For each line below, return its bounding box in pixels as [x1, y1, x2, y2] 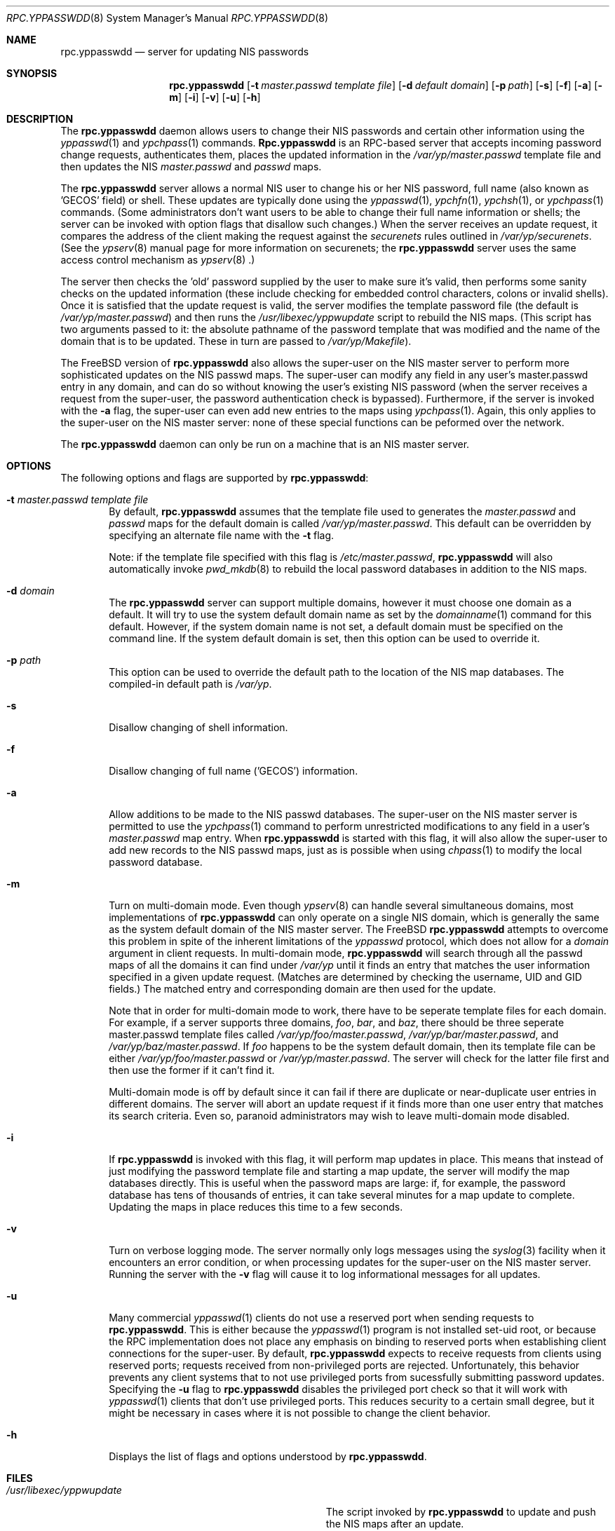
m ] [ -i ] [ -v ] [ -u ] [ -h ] [169, 91, 261, 103]
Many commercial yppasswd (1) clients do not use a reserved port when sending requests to [109, 1312, 534, 1324]
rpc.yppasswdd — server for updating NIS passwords [60, 46, 309, 57]
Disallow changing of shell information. [109, 721, 288, 733]
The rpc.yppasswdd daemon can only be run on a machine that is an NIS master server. [60, 438, 470, 450]
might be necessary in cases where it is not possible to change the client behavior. [109, 1407, 491, 1419]
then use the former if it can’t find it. [109, 1064, 275, 1076]
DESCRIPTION [6, 113, 74, 125]
